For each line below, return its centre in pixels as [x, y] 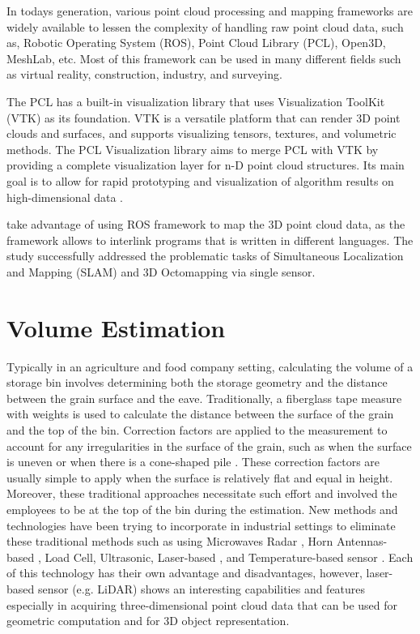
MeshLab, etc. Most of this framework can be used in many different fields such [204, 58]
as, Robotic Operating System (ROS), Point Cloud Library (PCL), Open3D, [196, 43]
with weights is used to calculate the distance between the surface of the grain [200, 414]
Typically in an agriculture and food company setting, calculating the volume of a [210, 366]
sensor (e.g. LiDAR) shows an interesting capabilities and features [202, 588]
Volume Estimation [116, 327]
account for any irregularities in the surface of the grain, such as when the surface [209, 446]
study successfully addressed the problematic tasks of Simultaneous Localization [205, 256]
